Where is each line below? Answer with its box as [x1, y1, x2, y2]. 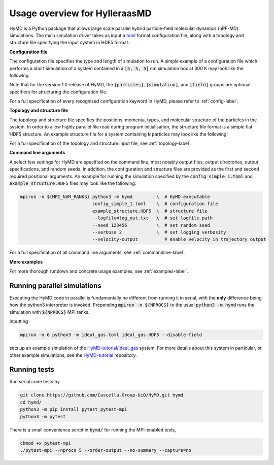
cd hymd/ [20, 399, 42, 405]
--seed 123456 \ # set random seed [92, 222, 211, 228]
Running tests [9, 366, 55, 374]
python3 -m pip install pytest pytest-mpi [20, 407, 127, 412]
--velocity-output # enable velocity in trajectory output [92, 237, 266, 242]
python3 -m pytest [20, 414, 66, 419]
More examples [9, 259, 43, 265]
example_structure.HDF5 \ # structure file [92, 208, 208, 214]
